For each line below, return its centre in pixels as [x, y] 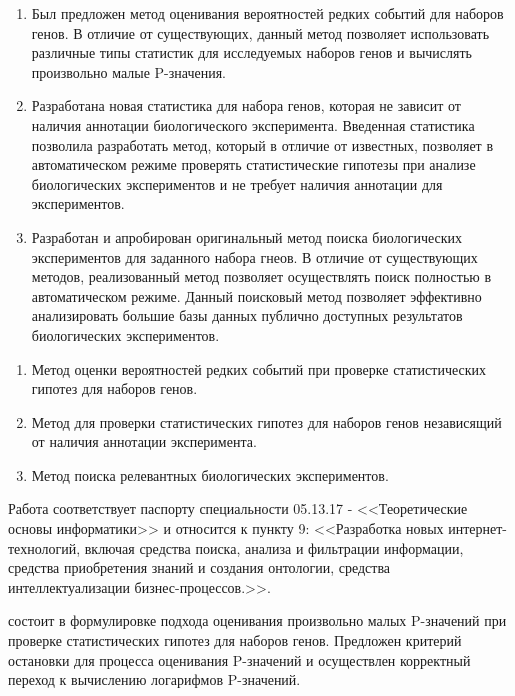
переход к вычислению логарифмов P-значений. [154, 679]
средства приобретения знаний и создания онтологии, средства [199, 567]
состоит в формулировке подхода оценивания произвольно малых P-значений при [257, 620]
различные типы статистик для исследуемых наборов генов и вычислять [251, 52]
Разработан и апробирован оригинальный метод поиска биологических [247, 236]
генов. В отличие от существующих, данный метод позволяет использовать [260, 32]
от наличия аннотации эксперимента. [144, 441]
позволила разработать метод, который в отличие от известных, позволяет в [262, 144]
